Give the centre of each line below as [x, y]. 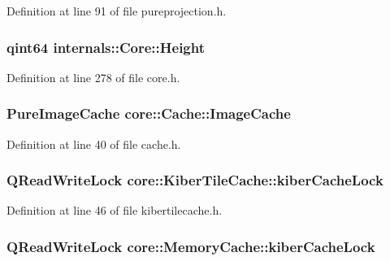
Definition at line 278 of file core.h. [93, 77]
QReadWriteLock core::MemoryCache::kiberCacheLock [191, 246]
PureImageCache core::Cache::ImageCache [149, 113]
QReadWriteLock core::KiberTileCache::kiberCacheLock [195, 180]
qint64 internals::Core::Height [106, 47]
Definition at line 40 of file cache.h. [94, 144]
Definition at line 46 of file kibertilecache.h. [115, 210]
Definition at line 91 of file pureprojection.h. [117, 11]
